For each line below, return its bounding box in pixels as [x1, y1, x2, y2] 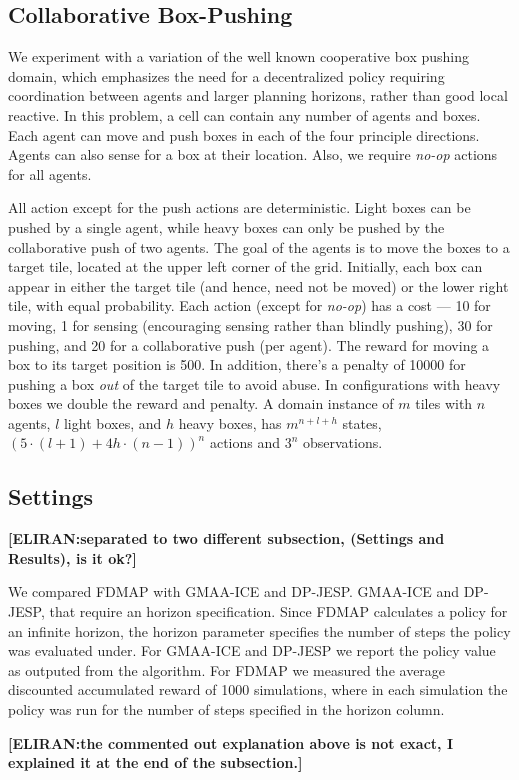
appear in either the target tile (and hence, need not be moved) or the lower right [8, 275, 509, 296]
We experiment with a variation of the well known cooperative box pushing [8, 46, 470, 67]
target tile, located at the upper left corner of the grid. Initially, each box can [8, 256, 483, 277]
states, [342, 412, 382, 433]
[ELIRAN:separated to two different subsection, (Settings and [8, 528, 445, 549]
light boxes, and [63, 412, 162, 433]
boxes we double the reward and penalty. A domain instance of [8, 393, 394, 414]
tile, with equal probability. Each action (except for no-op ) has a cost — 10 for [8, 295, 491, 316]
